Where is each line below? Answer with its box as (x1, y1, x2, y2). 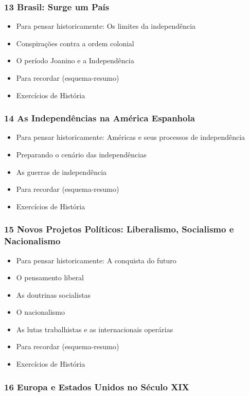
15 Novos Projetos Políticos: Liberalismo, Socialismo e (4, 223, 234, 236)
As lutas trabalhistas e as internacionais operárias (16, 323, 173, 334)
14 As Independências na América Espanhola (4, 112, 195, 124)
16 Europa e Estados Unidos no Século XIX (4, 380, 189, 393)
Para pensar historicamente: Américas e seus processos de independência (16, 132, 245, 142)
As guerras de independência (16, 166, 107, 177)
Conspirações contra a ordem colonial (16, 38, 134, 48)
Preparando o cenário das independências (16, 149, 147, 159)
